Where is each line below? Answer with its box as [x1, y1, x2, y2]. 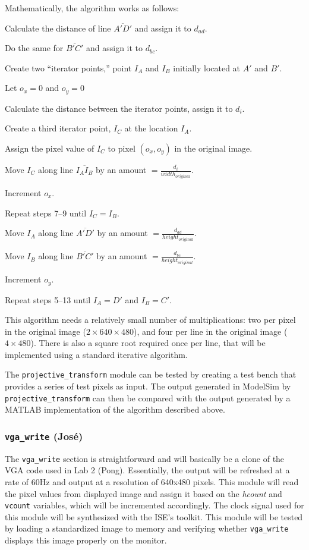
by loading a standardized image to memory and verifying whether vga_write [5, 522, 289, 535]
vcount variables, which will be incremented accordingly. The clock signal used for [5, 499, 304, 511]
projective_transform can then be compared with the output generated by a [5, 391, 291, 404]
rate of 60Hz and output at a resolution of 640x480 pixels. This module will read [5, 476, 299, 488]
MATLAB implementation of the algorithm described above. [5, 403, 225, 416]
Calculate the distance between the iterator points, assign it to [5, 102, 233, 114]
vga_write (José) [5, 428, 83, 443]
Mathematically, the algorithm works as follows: [5, 2, 179, 14]
